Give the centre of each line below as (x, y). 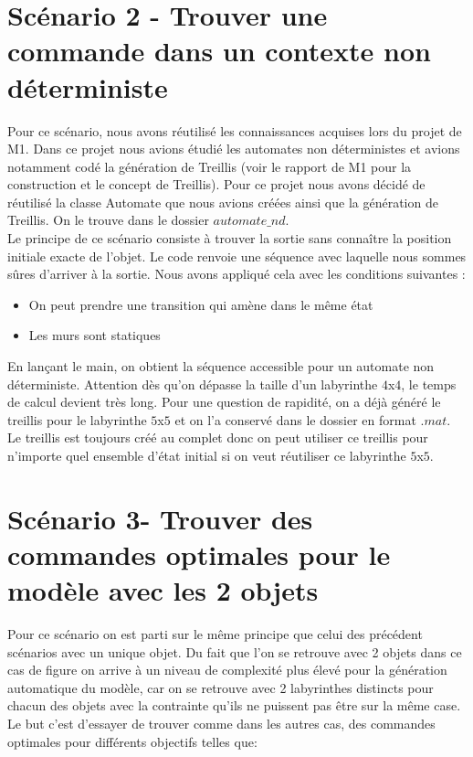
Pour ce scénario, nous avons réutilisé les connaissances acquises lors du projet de (235, 130)
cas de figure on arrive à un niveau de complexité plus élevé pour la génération (227, 670)
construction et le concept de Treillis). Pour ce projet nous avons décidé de (216, 184)
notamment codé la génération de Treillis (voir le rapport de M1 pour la (210, 166)
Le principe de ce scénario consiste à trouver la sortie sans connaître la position (230, 238)
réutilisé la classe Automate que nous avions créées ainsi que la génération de (223, 202)
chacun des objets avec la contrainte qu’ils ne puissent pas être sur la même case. (234, 705)
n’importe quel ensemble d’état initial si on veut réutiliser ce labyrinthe (207, 455)
